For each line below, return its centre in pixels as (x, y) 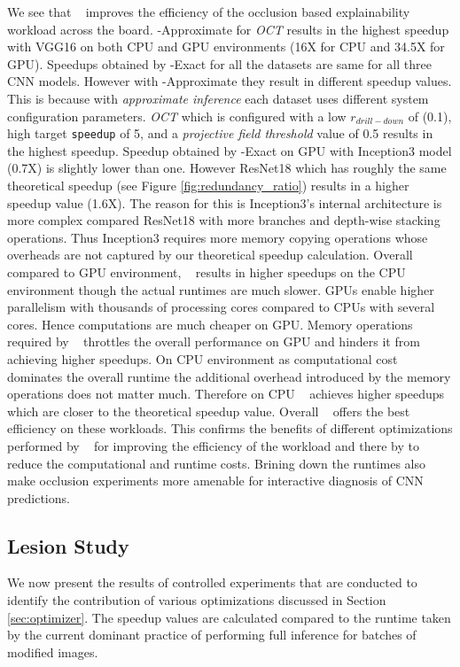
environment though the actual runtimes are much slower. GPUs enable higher (221, 289)
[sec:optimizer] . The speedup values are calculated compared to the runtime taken (229, 617)
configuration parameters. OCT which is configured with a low (177, 116)
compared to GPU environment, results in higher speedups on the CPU (207, 271)
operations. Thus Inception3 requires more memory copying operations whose (218, 237)
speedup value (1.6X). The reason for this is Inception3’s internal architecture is (225, 202)
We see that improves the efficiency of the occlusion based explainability (209, 12)
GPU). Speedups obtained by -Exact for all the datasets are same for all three (219, 63)
